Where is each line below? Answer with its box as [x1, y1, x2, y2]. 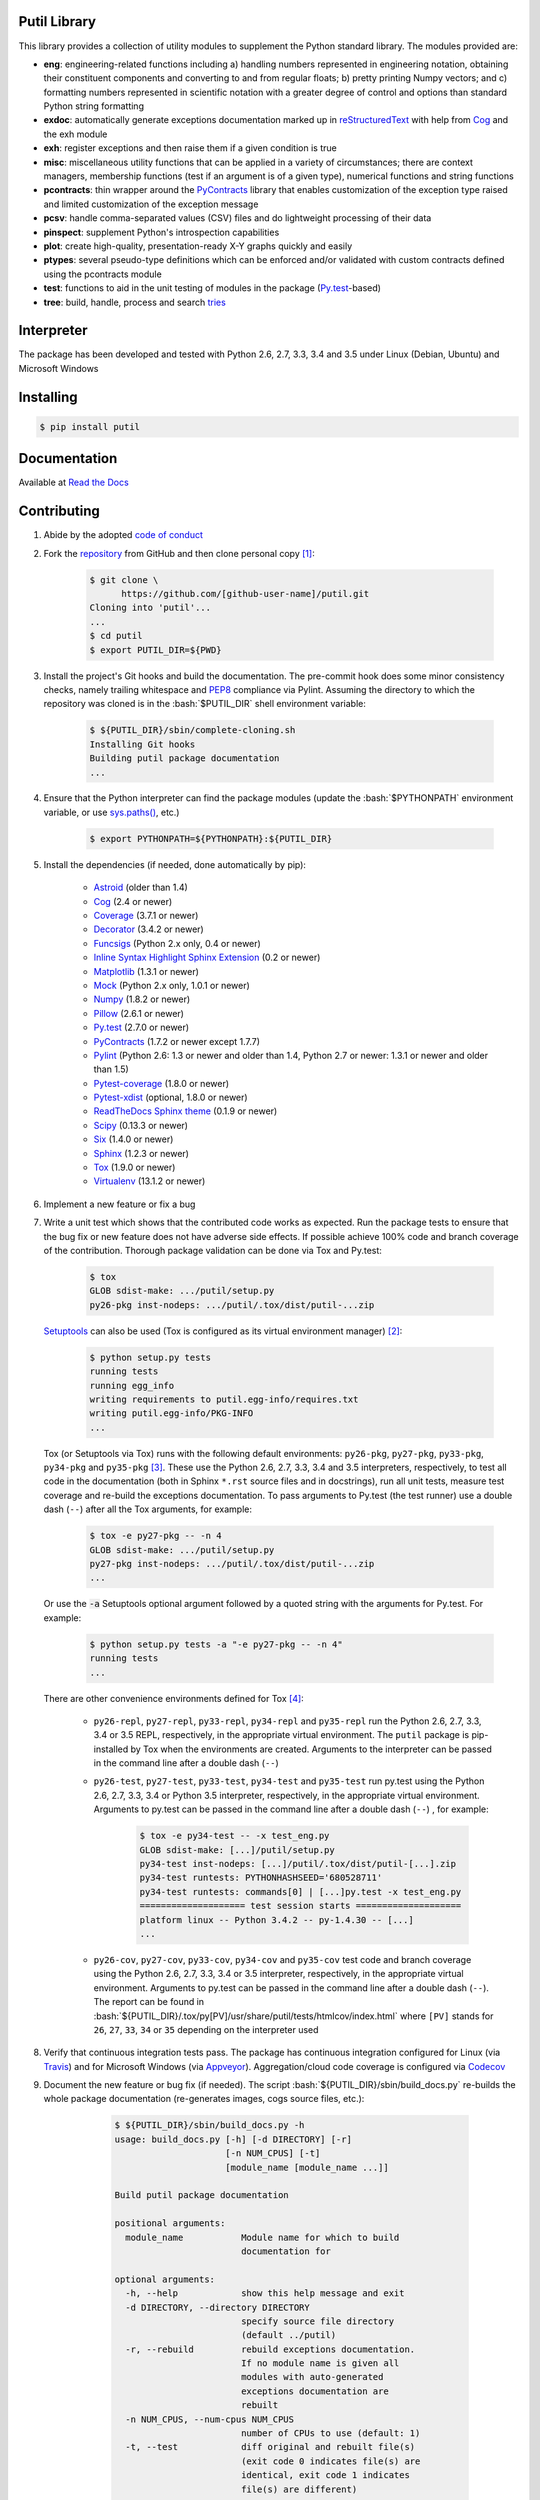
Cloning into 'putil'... [89, 602, 212, 614]
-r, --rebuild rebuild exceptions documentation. [125, 2343, 416, 2355]
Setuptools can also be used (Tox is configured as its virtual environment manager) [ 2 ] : [43, 1325, 403, 1337]
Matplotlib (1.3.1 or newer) [93, 965, 200, 977]
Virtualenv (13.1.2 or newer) [93, 1175, 206, 1187]
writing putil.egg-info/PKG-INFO [89, 1408, 254, 1419]
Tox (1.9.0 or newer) [93, 1161, 176, 1174]
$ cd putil [89, 630, 143, 642]
